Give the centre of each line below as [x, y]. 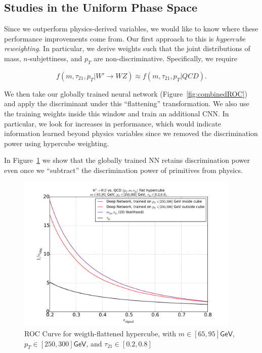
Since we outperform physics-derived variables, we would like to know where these [131, 29]
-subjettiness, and [55, 58]
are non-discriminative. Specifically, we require [165, 58]
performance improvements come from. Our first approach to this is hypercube [125, 38]
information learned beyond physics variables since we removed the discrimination [131, 133]
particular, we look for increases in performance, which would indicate [113, 123]
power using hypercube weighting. [57, 143]
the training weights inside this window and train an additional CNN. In [117, 113]
